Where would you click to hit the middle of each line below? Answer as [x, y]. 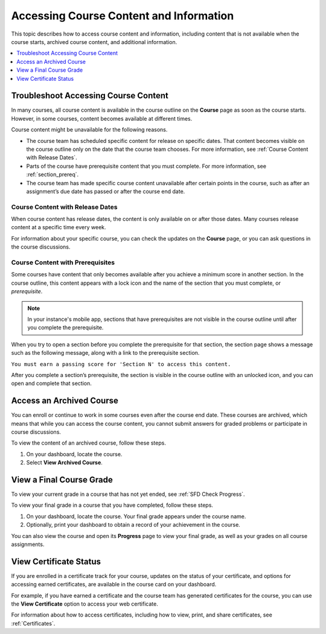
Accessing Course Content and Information [123, 16]
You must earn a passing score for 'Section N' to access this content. [121, 364]
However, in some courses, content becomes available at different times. [102, 118]
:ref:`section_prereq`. [53, 174]
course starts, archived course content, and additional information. [94, 42]
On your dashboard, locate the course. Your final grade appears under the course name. [136, 516]
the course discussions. [41, 247]
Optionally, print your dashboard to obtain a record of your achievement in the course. [133, 525]
